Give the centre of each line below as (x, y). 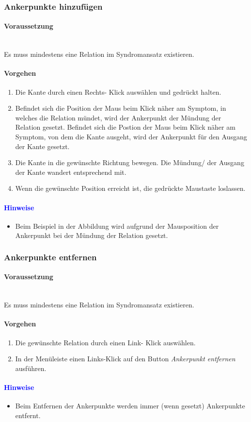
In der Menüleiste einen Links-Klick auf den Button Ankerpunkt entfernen (125, 359)
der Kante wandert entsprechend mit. (71, 172)
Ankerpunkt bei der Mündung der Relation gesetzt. (92, 235)
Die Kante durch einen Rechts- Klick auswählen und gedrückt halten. (118, 92)
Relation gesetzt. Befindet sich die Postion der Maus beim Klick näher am (125, 127)
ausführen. (31, 368)
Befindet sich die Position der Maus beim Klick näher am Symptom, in (121, 108)
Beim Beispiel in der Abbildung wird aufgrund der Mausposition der (117, 226)
